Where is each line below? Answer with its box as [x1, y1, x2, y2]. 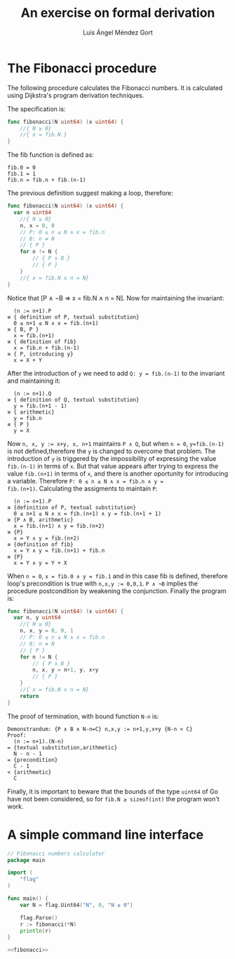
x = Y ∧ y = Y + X [13, 559, 68, 566]
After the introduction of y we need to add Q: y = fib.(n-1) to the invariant [7, 369, 225, 377]
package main [7, 856, 46, 863]
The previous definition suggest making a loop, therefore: [7, 189, 173, 198]
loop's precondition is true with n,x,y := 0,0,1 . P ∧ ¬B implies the [7, 579, 199, 588]
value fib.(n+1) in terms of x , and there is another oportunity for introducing [7, 469, 229, 478]
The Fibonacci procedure [7, 60, 157, 76]
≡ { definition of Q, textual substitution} [7, 396, 140, 403]
